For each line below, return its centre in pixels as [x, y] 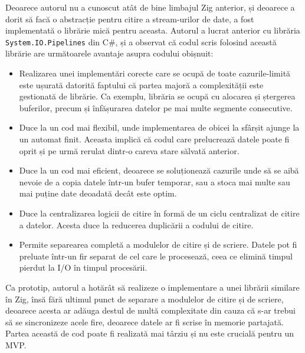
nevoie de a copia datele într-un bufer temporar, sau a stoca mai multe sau [155, 182]
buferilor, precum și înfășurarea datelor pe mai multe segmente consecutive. [156, 107]
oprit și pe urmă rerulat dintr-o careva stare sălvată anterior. [129, 150]
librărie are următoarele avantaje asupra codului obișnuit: [109, 53]
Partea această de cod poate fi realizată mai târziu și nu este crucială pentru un [150, 333]
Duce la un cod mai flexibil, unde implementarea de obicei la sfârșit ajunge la [159, 127]
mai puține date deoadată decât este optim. [98, 193]
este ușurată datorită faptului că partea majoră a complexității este [141, 84]
